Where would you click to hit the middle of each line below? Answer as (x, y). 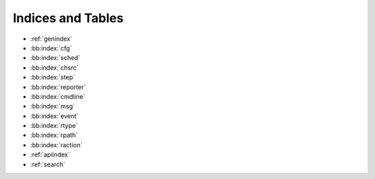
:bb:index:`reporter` (58, 87)
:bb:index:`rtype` (54, 126)
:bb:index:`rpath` (54, 135)
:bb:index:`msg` (53, 106)
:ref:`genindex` (51, 39)
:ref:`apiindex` (50, 155)
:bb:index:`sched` (55, 58)
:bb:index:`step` (53, 77)
